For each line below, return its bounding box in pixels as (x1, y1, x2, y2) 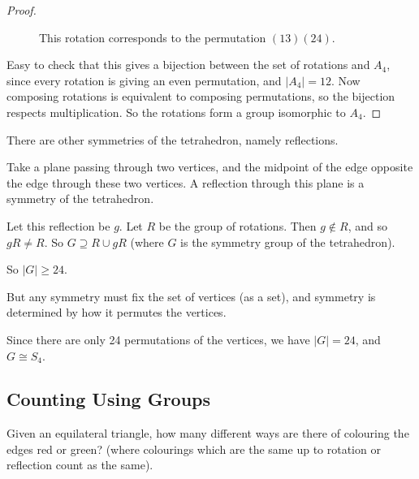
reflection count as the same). (6, 456, 153, 473)
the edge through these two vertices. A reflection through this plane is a (6, 174, 365, 191)
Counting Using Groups (6, 386, 211, 412)
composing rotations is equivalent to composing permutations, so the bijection (6, 88, 395, 105)
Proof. (6, 2, 37, 18)
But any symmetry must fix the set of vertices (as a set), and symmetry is (6, 287, 376, 304)
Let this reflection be (6, 217, 110, 234)
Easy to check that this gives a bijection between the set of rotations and (6, 56, 370, 73)
